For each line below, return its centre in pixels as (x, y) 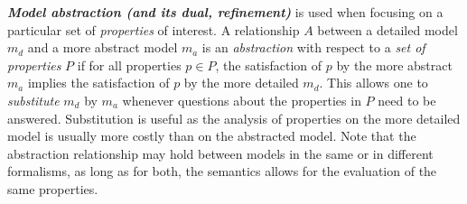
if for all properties (129, 65)
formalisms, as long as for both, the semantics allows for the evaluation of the (222, 171)
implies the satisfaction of (98, 83)
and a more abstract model (103, 47)
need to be (407, 100)
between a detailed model (388, 29)
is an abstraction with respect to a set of (313, 47)
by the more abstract (394, 65)
